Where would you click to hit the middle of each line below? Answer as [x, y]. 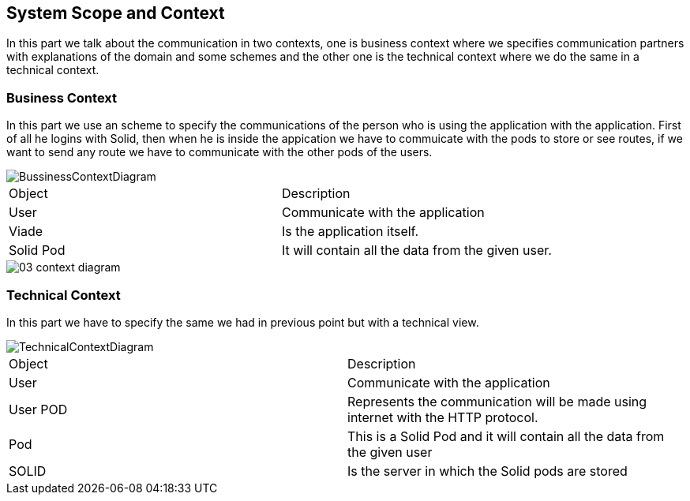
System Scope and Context [116, 13]
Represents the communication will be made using [497, 401]
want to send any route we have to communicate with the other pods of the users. [219, 152]
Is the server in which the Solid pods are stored [487, 471]
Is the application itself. [350, 232]
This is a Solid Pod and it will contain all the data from [506, 436]
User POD [38, 409]
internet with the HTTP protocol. [443, 417]
